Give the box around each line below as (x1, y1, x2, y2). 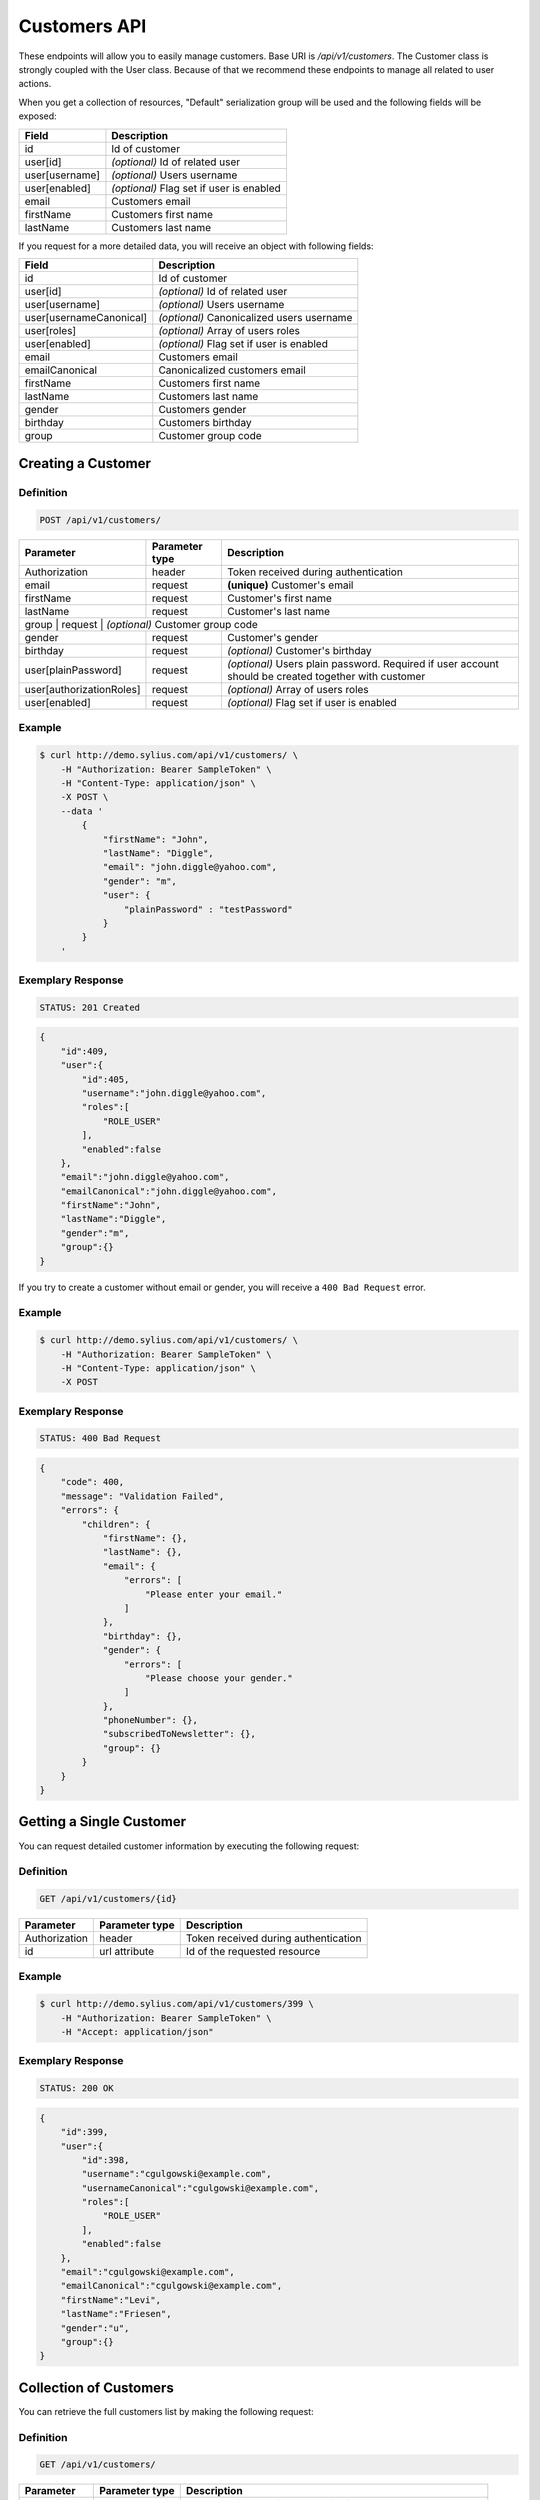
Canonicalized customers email (158, 363, 307, 377)
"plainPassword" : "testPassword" (123, 903, 294, 915)
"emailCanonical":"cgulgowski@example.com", (60, 2280, 283, 2292)
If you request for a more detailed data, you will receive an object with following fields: (18, 240, 374, 252)
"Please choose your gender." (145, 1672, 294, 1684)
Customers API (18, 15, 147, 37)
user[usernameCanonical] (24, 310, 148, 324)
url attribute (99, 1945, 155, 1959)
